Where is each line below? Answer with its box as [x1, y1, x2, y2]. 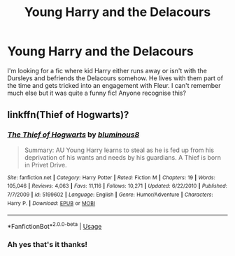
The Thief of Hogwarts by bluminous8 [7, 130, 140, 140]
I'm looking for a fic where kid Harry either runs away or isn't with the [7, 66, 208, 75]
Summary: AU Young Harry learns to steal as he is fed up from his [24, 146, 215, 154]
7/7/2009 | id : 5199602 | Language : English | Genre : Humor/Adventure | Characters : [7, 191, 213, 198]
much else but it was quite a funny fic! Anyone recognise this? [7, 89, 187, 97]
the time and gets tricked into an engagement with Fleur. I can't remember [7, 81, 221, 89]
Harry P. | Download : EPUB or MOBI [7, 199, 96, 206]
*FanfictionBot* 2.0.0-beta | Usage [7, 221, 102, 230]
